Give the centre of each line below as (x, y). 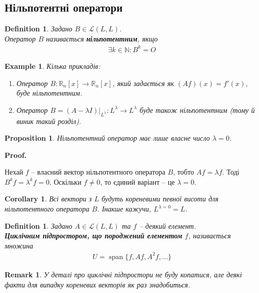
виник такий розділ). (49, 121)
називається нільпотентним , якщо (102, 38)
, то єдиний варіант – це (138, 181)
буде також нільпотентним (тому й (197, 110)
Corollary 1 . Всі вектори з (48, 199)
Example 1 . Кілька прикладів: (53, 66)
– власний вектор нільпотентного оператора (98, 172)
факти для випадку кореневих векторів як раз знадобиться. (97, 284)
